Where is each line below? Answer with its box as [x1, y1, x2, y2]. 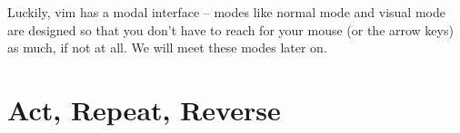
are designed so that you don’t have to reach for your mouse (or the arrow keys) [7, 20, 454, 39]
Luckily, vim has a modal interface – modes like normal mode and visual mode [7, 3, 445, 21]
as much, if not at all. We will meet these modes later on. [7, 38, 327, 57]
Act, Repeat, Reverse [7, 90, 281, 128]
